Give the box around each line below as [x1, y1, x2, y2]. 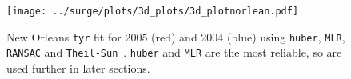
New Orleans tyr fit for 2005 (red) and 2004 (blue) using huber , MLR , [6, 28, 345, 45]
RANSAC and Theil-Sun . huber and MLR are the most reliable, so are [6, 44, 342, 61]
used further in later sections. [6, 59, 150, 76]
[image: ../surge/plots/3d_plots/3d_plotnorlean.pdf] [6, 6, 299, 17]
